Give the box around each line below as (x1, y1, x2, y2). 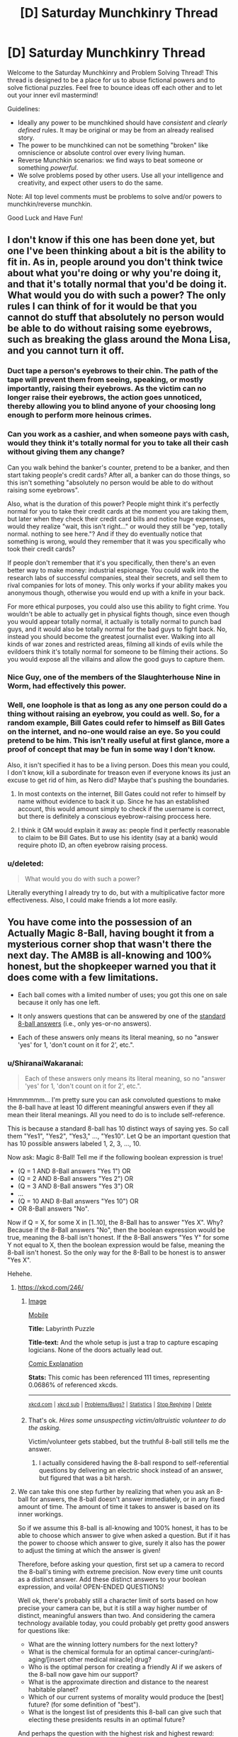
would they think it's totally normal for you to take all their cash (7, 438, 229, 448)
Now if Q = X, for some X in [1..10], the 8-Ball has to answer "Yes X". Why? (7, 1218, 224, 1227)
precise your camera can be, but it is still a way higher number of (17, 1603, 208, 1612)
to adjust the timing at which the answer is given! (17, 1546, 161, 1554)
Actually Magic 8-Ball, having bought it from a (7, 927, 215, 939)
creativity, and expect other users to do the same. (17, 179, 164, 187)
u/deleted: (7, 859, 44, 868)
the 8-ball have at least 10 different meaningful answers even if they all (7, 1103, 214, 1111)
